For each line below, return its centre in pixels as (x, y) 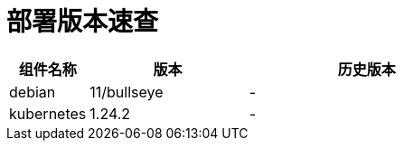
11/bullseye (127, 92)
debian (33, 92)
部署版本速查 (83, 22)
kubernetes (48, 113)
